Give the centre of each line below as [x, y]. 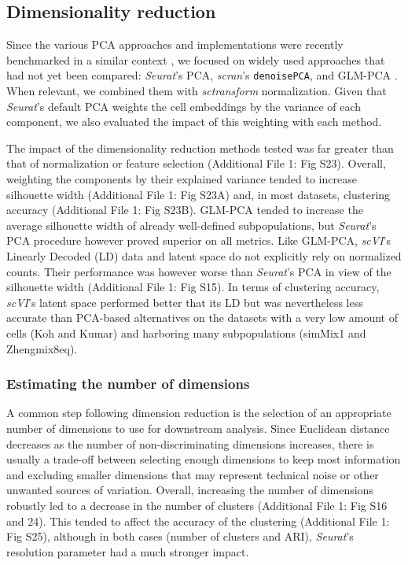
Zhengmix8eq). [42, 348]
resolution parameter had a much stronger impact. [128, 551]
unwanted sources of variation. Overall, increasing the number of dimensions [190, 490]
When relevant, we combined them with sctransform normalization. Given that [197, 91]
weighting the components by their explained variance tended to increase [182, 179]
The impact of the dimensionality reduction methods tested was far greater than [200, 148]
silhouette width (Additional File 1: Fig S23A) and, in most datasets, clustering [198, 194]
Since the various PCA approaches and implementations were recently [175, 44]
